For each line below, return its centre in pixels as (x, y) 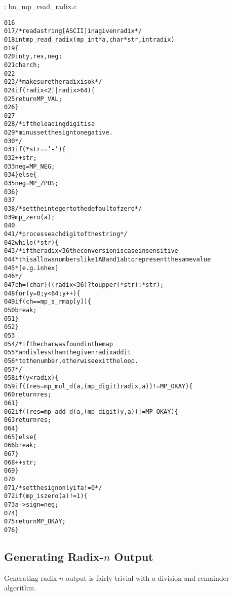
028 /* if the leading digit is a (50, 124)
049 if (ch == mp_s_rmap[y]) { (48, 302)
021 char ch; (22, 65)
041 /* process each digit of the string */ (66, 234)
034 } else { (21, 175)
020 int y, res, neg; (33, 57)
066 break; (21, 445)
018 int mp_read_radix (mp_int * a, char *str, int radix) (89, 39)
